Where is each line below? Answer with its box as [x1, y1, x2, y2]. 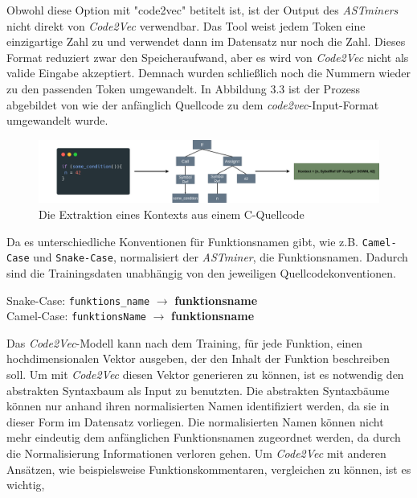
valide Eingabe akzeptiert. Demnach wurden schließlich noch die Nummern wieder [6, 64, 411, 81]
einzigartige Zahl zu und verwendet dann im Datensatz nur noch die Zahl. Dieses [6, 33, 406, 50]
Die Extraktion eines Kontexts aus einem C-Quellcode [39, 206, 305, 223]
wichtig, [6, 476, 45, 493]
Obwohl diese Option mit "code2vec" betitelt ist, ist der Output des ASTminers [6, 2, 399, 18]
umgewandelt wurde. [6, 112, 108, 129]
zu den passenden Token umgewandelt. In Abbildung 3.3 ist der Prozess [6, 80, 361, 97]
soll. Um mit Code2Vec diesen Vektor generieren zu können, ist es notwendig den [6, 366, 404, 383]
